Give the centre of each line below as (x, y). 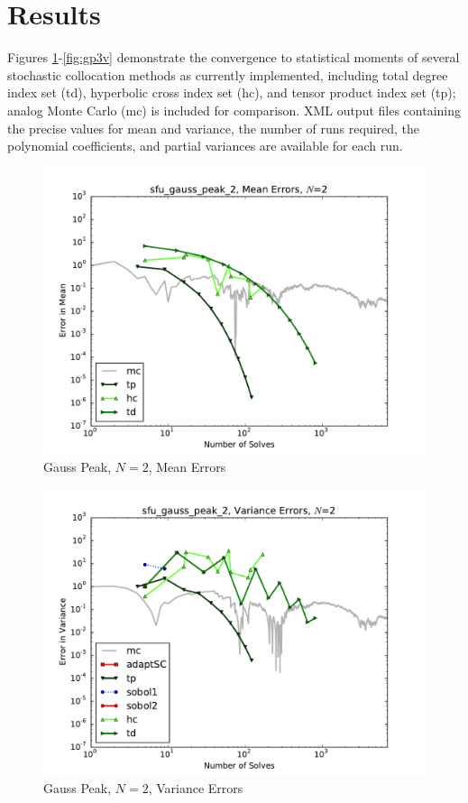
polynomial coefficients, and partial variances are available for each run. (205, 146)
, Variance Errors (196, 788)
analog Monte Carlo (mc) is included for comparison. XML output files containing (234, 110)
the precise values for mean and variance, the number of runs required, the (214, 128)
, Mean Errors (187, 467)
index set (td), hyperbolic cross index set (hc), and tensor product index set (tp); (232, 92)
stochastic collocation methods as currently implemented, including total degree (228, 74)
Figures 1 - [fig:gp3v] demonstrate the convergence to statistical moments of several (234, 57)
